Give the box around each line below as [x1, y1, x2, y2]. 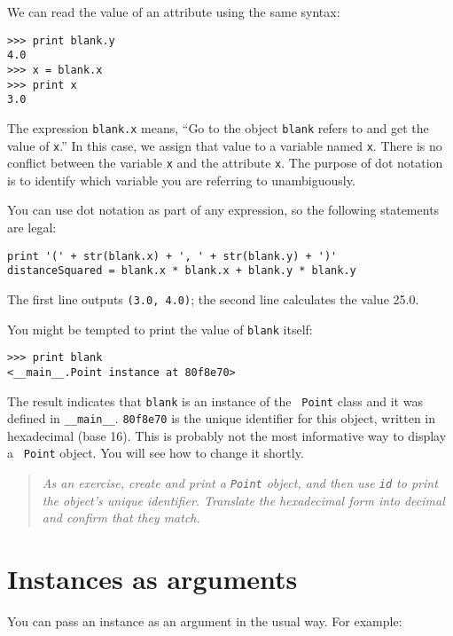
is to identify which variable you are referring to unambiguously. [7, 170, 355, 189]
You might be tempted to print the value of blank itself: [7, 319, 313, 338]
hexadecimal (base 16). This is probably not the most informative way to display [7, 426, 447, 444]
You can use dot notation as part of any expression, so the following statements [7, 200, 440, 219]
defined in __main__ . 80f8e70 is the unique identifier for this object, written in [7, 409, 436, 428]
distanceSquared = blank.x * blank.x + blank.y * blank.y [7, 264, 356, 278]
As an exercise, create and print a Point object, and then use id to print [42, 474, 438, 492]
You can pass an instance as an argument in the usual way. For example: [7, 612, 402, 631]
